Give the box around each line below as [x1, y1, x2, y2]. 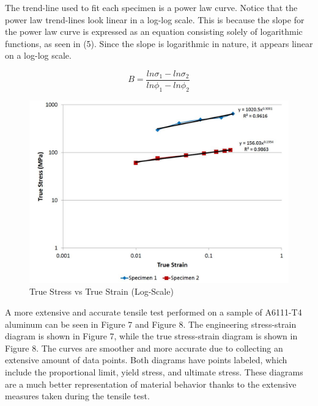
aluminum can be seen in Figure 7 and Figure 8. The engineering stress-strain [5, 317, 297, 330]
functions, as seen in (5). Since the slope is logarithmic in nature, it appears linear [5, 37, 313, 50]
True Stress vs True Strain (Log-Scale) [29, 285, 174, 298]
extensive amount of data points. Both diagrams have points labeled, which [5, 353, 287, 366]
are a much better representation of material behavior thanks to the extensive [5, 377, 297, 390]
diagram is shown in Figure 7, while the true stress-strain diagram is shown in [5, 330, 298, 342]
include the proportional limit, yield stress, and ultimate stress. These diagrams [5, 365, 303, 378]
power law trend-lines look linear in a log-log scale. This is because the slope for [5, 13, 305, 26]
